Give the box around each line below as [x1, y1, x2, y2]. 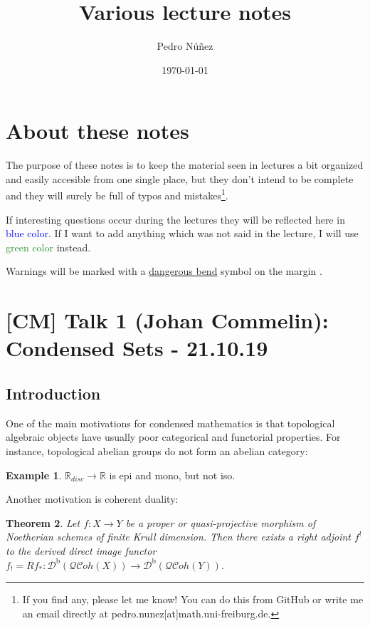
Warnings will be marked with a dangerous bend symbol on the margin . [6, 264, 322, 278]
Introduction [6, 382, 101, 405]
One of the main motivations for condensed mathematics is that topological [6, 415, 335, 430]
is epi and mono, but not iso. [109, 467, 236, 482]
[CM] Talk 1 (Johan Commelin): [6, 306, 329, 335]
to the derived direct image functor [6, 543, 157, 558]
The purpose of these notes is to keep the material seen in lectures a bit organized [6, 157, 364, 172]
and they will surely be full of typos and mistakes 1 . [6, 186, 228, 203]
